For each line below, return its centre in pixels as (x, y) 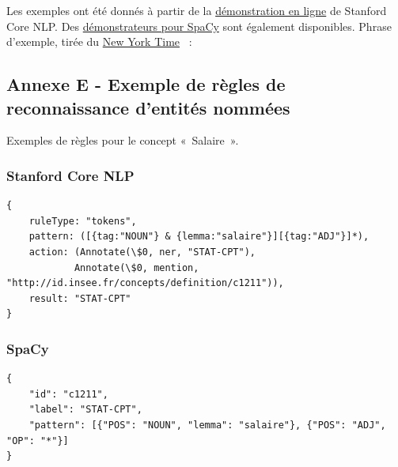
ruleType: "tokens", (83, 221)
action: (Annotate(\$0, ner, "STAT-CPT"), (142, 252)
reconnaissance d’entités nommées (148, 107)
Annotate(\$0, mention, (136, 267)
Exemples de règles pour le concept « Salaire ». (123, 140)
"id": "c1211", (68, 394)
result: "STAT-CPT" (80, 298)
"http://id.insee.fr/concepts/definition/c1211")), (145, 283)
